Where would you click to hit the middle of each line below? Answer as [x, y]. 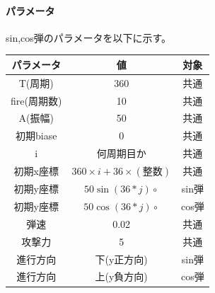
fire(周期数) [36, 100]
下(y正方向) [121, 259]
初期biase [36, 136]
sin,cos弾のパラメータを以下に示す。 [88, 37]
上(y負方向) [121, 276]
